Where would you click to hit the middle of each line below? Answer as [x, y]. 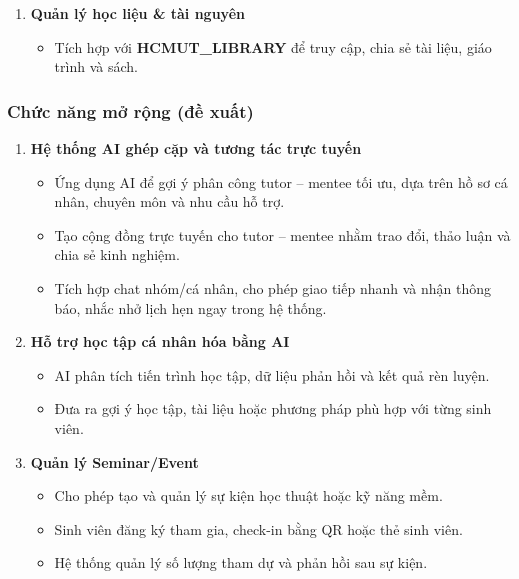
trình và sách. [96, 66]
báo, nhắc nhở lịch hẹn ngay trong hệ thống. [190, 307]
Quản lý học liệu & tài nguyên [137, 13]
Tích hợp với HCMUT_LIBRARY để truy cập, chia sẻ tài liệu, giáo [273, 46]
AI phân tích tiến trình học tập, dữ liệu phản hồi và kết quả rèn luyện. [272, 374]
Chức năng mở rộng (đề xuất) [130, 110]
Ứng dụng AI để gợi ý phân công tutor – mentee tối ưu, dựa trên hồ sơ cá [281, 181]
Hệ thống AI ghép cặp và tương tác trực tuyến [196, 148]
